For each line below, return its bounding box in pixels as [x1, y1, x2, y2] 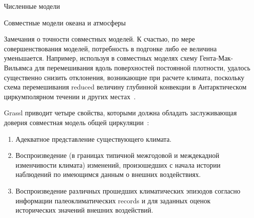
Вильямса [4, 62, 33, 72]
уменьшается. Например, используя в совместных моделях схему [4, 53, 198, 63]
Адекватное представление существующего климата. [15, 133, 172, 144]
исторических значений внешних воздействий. [15, 205, 153, 215]
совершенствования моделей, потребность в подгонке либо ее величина [4, 43, 217, 53]
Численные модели [4, 1, 60, 11]
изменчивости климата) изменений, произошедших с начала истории [15, 159, 221, 170]
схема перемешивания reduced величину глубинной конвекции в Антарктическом [4, 82, 247, 92]
